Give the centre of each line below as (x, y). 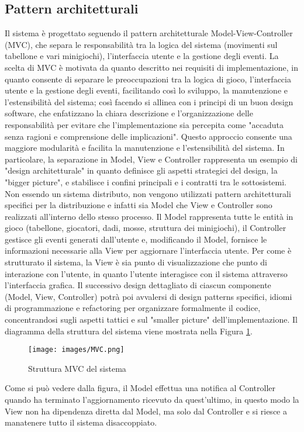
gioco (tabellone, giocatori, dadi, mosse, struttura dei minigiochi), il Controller (146, 228)
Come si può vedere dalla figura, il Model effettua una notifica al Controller (140, 388)
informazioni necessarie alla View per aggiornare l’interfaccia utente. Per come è (148, 250)
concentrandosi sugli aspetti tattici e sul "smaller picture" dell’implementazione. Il (151, 319)
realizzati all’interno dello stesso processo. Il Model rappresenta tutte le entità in (149, 216)
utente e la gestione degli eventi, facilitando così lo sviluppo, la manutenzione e (146, 90)
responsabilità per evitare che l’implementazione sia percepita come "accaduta (144, 124)
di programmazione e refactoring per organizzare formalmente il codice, (133, 308)
